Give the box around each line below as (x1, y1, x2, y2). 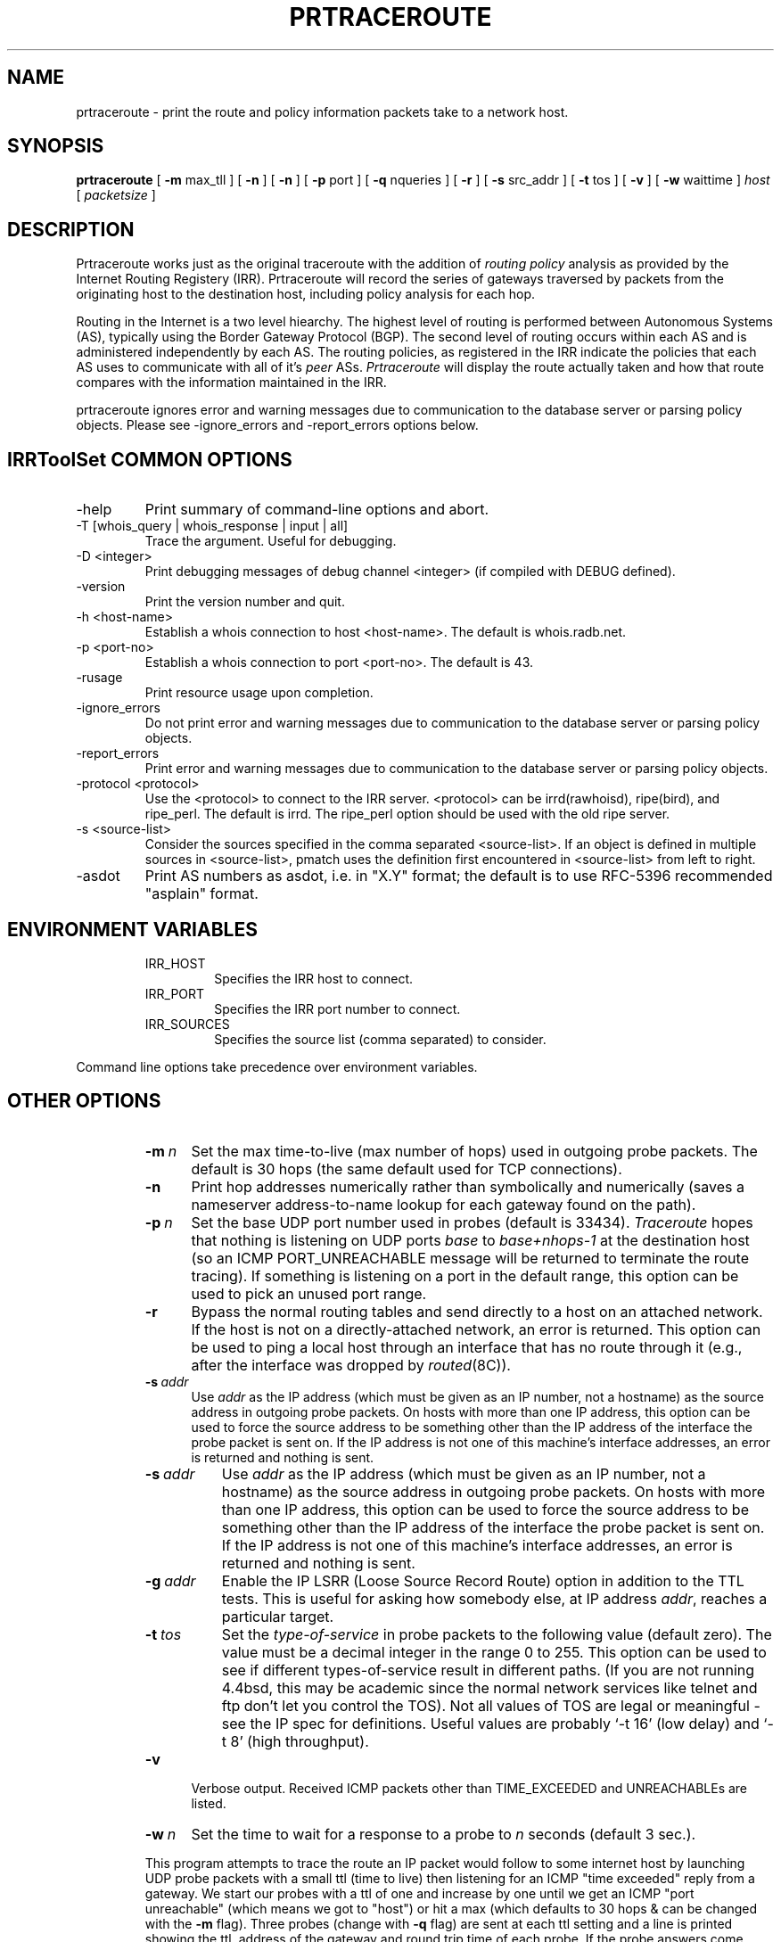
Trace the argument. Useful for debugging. (144, 533, 397, 549)
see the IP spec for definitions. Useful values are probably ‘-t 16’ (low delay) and (221, 1714, 760, 1732)
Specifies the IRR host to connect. (214, 970, 414, 986)
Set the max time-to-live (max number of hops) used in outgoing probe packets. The (191, 1141, 758, 1160)
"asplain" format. (144, 885, 259, 903)
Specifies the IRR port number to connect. (214, 1000, 461, 1016)
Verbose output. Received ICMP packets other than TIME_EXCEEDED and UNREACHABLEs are (191, 1780, 748, 1796)
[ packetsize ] (76, 187, 156, 203)
